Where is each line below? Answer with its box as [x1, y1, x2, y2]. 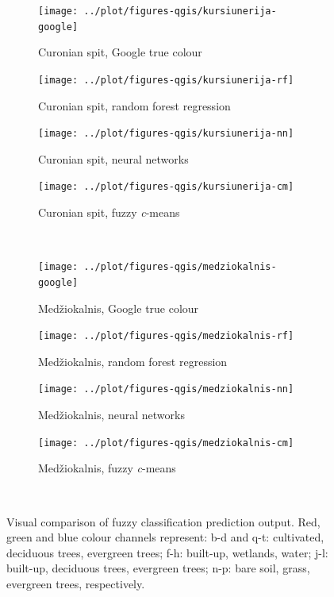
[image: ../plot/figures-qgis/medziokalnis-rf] [38, 330, 294, 342]
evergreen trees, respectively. [6, 575, 145, 591]
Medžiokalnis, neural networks [38, 406, 185, 423]
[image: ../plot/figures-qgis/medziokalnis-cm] [38, 437, 294, 449]
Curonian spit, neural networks [38, 150, 189, 167]
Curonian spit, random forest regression [38, 97, 231, 114]
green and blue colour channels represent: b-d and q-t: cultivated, [6, 529, 324, 545]
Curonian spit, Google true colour [38, 44, 202, 60]
